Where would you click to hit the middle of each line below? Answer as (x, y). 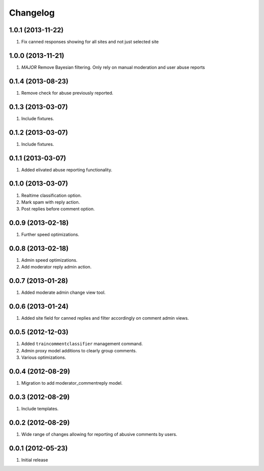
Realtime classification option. (52, 195)
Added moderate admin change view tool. (64, 292)
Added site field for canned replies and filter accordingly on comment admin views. (105, 318)
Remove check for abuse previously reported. (67, 93)
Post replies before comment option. (58, 209)
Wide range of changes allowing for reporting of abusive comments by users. (99, 434)
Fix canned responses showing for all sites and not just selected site (90, 42)
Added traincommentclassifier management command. (82, 344)
